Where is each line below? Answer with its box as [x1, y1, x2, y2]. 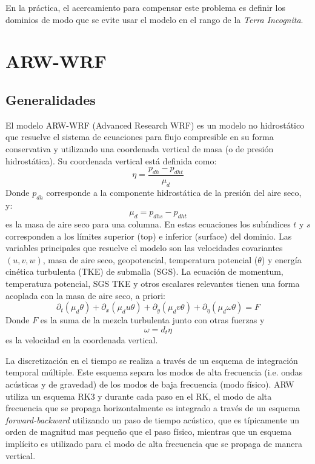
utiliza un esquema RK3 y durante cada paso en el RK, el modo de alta [5, 389, 272, 402]
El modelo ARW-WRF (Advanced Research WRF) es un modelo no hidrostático [5, 118, 305, 131]
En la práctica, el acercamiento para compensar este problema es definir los [5, 1, 285, 13]
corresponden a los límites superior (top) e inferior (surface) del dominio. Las [5, 229, 292, 242]
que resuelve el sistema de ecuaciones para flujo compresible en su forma [5, 130, 274, 143]
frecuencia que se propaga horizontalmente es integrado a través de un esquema [5, 402, 300, 414]
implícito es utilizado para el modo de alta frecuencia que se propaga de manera [5, 437, 302, 449]
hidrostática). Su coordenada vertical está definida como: [5, 154, 217, 167]
